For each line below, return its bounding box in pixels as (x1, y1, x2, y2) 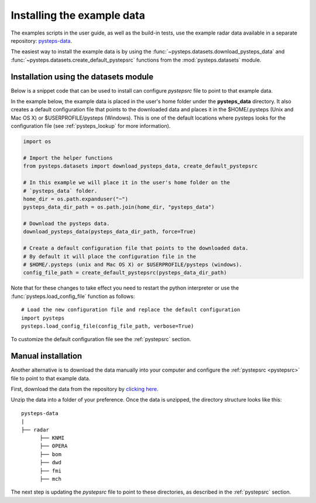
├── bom (39, 451, 61, 457)
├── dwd (39, 459, 61, 466)
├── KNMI (39, 434, 65, 441)
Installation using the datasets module (11, 72, 154, 81)
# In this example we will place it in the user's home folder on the (23, 179, 231, 186)
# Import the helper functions (23, 154, 114, 161)
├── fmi (39, 467, 61, 474)
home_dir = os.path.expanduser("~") (23, 195, 129, 202)
